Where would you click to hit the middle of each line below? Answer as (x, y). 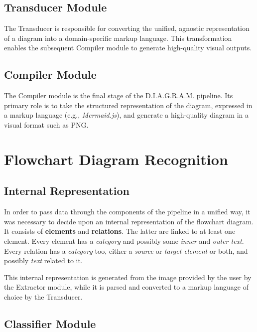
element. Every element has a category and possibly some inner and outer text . (124, 241)
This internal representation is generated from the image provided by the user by (128, 277)
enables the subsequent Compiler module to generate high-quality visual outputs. (128, 48)
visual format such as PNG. (46, 124)
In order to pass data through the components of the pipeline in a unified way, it (127, 212)
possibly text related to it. (43, 260)
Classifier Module (50, 323)
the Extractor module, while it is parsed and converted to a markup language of (126, 287)
